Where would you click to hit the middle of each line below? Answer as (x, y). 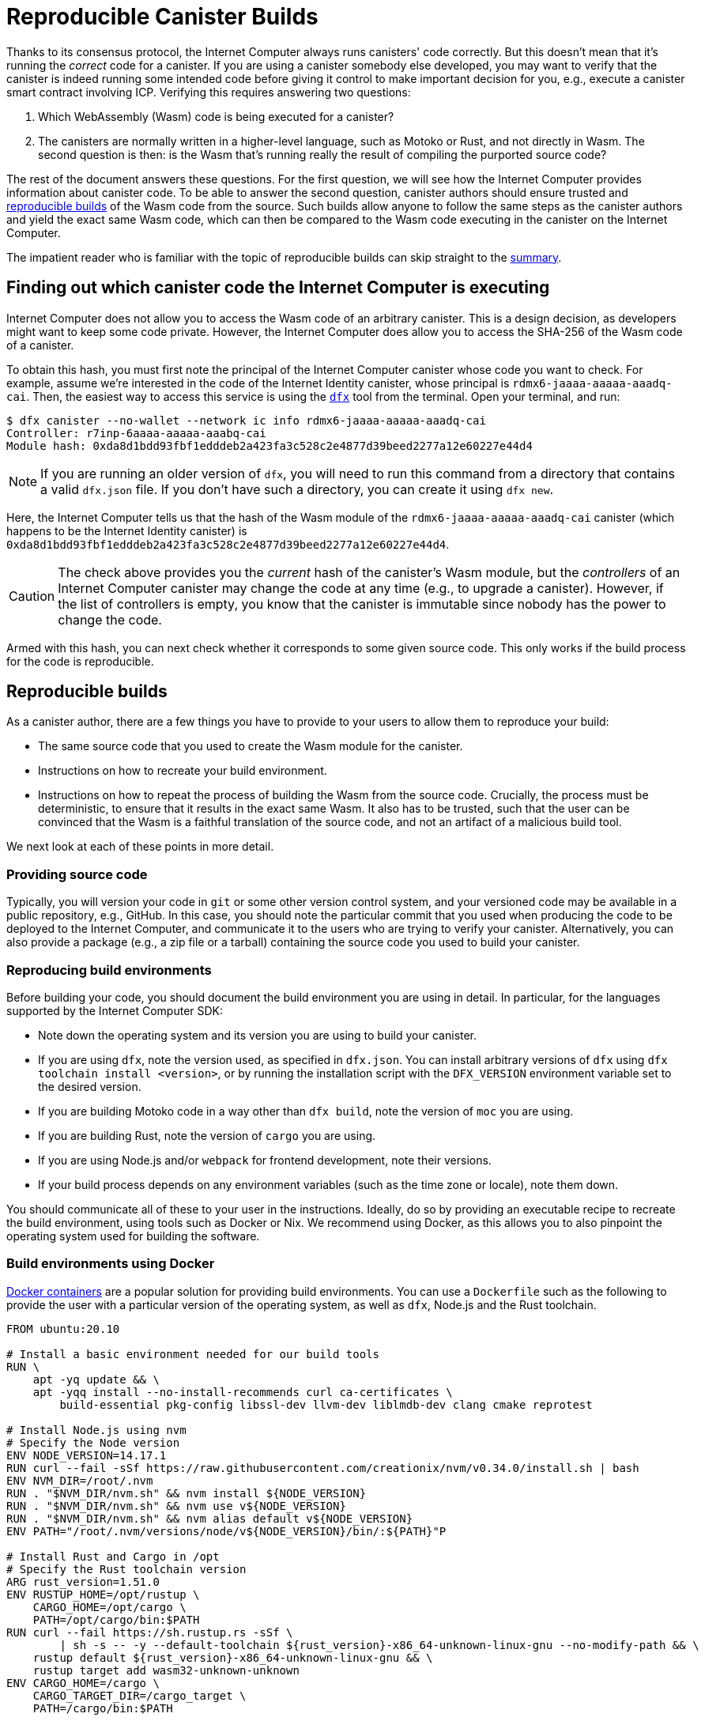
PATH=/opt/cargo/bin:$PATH (116, 1619)
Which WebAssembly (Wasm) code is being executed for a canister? (216, 116)
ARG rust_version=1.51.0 (83, 1581)
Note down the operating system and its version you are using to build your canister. (258, 1035)
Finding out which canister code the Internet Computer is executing (278, 288)
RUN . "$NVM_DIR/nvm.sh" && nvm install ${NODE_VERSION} (187, 1493)
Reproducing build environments (109, 970)
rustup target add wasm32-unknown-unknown (166, 1670)
